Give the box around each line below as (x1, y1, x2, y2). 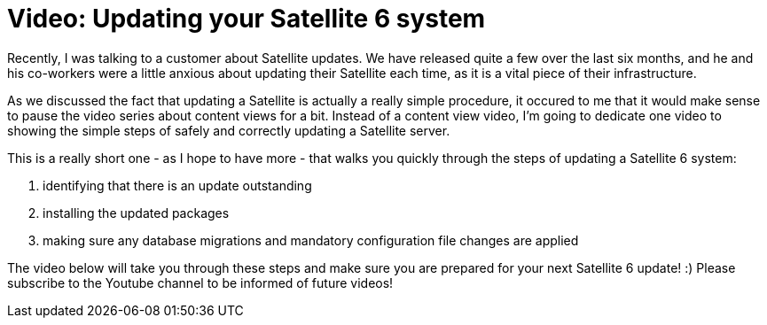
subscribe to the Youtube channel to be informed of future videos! (7, 275, 394, 290)
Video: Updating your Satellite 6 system (7, 4, 486, 34)
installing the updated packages (43, 205, 230, 221)
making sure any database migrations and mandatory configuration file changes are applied (43, 232, 579, 248)
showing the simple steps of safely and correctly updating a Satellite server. (7, 122, 450, 138)
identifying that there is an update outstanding (43, 177, 312, 193)
